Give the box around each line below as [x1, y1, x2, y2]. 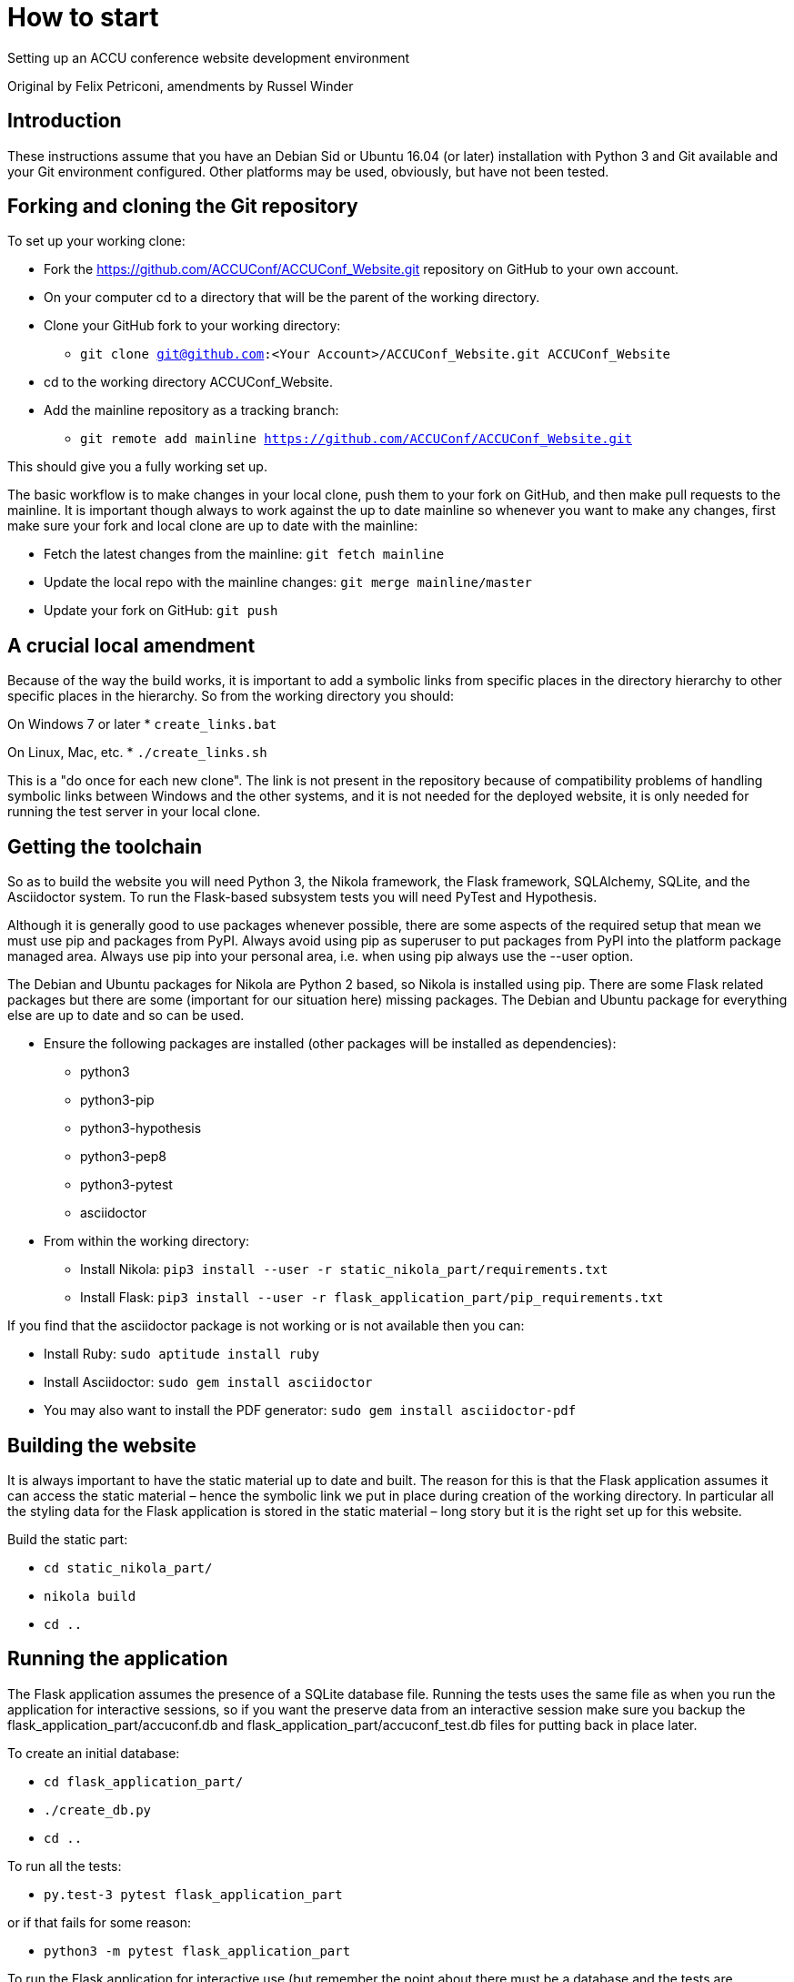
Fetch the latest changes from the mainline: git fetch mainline [44, 546, 445, 562]
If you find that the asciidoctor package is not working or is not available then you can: [7, 1318, 525, 1334]
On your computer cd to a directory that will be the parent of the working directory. [44, 289, 540, 306]
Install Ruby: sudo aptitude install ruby [44, 1346, 320, 1362]
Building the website [7, 1433, 196, 1457]
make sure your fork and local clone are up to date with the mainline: [7, 518, 418, 534]
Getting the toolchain [7, 834, 203, 858]
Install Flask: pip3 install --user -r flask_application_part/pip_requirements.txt [80, 1289, 664, 1306]
